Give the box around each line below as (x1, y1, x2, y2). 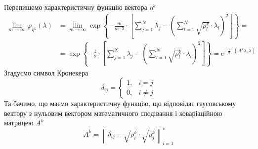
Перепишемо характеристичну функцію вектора (4, 2, 147, 12)
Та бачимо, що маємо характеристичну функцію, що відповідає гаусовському (4, 98, 236, 109)
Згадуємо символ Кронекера (4, 67, 88, 77)
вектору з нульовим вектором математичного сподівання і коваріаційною (4, 108, 222, 118)
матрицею (4, 117, 34, 128)
